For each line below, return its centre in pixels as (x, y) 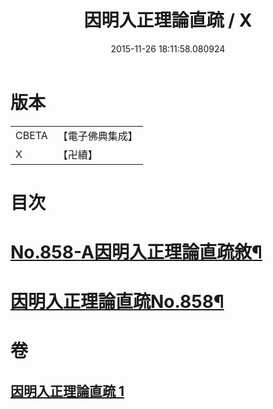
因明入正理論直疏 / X (168, 20)
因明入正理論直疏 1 (67, 391)
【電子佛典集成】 (97, 136)
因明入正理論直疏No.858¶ (117, 302)
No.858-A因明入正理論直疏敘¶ (136, 252)
